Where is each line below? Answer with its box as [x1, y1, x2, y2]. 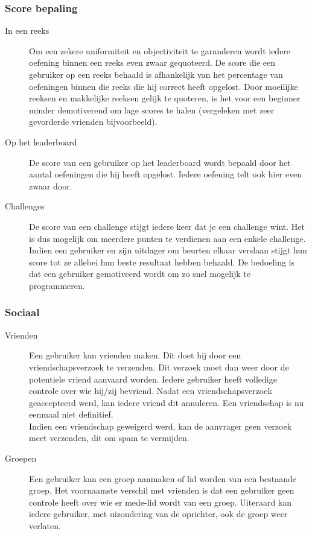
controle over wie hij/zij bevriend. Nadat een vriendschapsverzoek [29, 384, 272, 397]
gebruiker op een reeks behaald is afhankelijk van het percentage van [29, 68, 283, 80]
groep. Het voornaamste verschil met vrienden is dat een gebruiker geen [29, 484, 294, 497]
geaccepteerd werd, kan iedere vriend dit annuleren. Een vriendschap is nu [29, 396, 304, 408]
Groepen [5, 452, 37, 465]
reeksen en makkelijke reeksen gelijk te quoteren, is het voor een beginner [29, 92, 301, 104]
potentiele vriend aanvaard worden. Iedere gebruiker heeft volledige [29, 372, 277, 385]
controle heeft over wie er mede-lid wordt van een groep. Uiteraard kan [29, 495, 292, 508]
